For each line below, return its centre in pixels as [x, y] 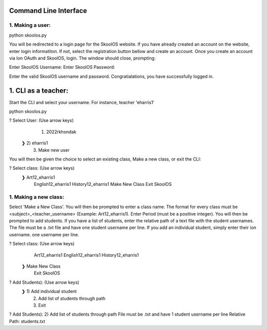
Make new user [54, 150]
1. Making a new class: [37, 197]
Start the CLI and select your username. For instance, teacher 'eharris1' [82, 102]
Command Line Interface [48, 11]
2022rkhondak [61, 132]
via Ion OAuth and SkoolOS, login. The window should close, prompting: [82, 58]
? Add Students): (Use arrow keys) [44, 282]
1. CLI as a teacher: [39, 90]
